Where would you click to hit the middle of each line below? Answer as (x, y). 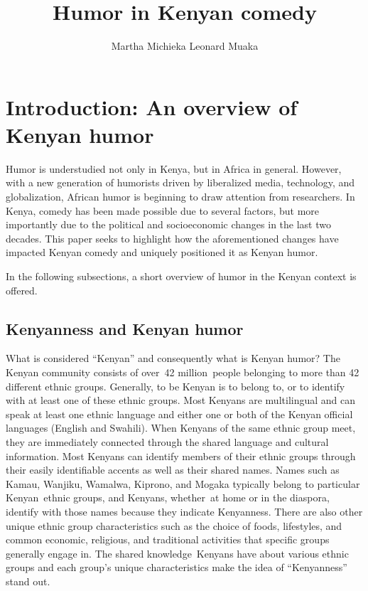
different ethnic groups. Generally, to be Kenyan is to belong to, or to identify (175, 386)
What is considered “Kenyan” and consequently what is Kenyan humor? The (173, 358)
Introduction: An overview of (152, 106)
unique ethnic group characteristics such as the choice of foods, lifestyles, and (174, 525)
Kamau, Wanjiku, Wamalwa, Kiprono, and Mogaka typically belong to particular (183, 483)
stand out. (28, 581)
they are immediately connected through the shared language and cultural (167, 441)
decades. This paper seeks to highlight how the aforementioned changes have (172, 238)
